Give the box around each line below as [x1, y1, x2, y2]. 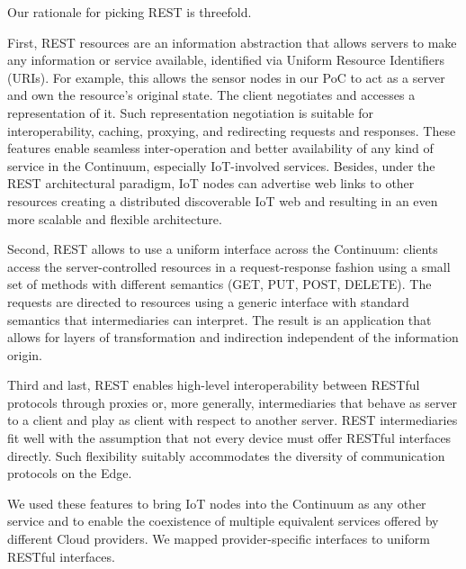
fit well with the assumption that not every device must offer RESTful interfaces [7, 429, 452, 447]
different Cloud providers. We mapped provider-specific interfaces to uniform [7, 529, 430, 548]
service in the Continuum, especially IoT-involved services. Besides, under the [7, 156, 435, 175]
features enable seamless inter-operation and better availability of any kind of [7, 139, 434, 158]
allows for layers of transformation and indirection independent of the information [7, 328, 459, 347]
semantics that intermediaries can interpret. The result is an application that [7, 310, 432, 329]
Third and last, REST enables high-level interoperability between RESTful [7, 375, 420, 394]
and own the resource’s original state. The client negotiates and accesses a [7, 86, 416, 104]
